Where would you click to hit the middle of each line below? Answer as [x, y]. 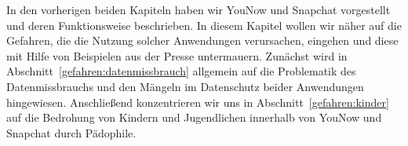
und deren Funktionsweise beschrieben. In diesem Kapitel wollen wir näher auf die [204, 25]
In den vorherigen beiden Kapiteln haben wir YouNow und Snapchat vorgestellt [199, 9]
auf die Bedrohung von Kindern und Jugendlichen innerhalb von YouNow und [194, 117]
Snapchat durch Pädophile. [71, 132]
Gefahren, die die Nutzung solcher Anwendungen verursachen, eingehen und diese [202, 40]
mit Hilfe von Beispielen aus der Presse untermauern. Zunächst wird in [177, 55]
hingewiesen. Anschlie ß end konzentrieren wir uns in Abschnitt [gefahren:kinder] [198, 102]
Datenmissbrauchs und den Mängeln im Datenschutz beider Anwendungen [185, 86]
